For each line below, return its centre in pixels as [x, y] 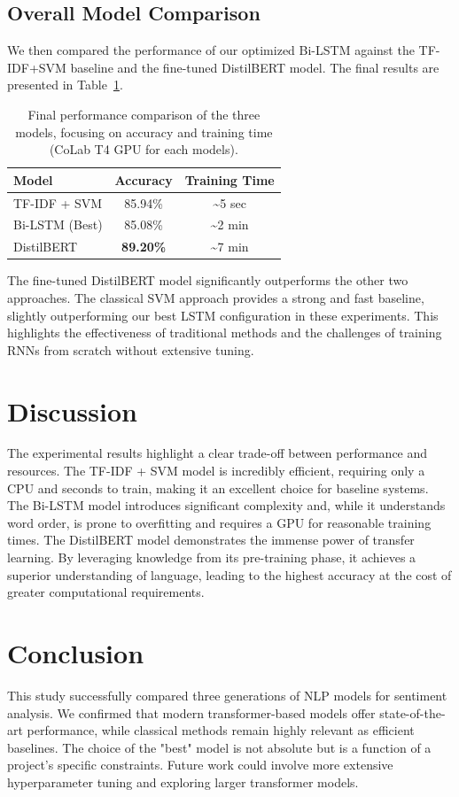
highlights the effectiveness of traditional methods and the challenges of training [225, 333]
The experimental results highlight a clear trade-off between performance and [218, 453]
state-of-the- [412, 712]
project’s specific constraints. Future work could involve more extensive [200, 765]
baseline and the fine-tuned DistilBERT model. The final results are [255, 67]
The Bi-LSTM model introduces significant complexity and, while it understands [226, 505]
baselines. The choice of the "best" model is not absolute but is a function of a [219, 747]
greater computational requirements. [106, 592]
